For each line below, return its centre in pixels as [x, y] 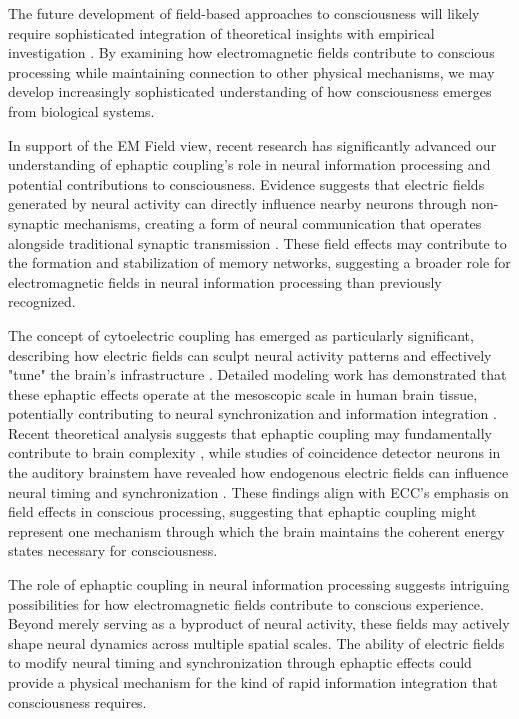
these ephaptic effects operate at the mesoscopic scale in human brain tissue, [243, 393]
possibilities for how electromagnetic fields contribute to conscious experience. [246, 603]
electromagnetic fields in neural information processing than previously [225, 281]
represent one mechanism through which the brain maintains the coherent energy [256, 530]
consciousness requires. [77, 701]
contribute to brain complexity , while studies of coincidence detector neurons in [254, 452]
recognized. [42, 301]
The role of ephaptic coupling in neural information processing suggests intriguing [259, 584]
